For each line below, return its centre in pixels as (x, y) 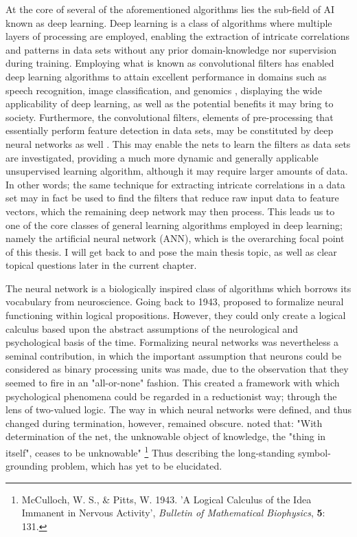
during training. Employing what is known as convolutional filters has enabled (170, 63)
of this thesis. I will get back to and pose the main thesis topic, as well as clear (171, 251)
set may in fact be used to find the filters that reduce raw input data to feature (172, 198)
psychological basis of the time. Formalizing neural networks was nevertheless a (172, 342)
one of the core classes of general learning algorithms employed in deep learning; (174, 224)
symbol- (314, 452)
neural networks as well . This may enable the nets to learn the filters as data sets (178, 143)
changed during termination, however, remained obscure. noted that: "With (164, 423)
